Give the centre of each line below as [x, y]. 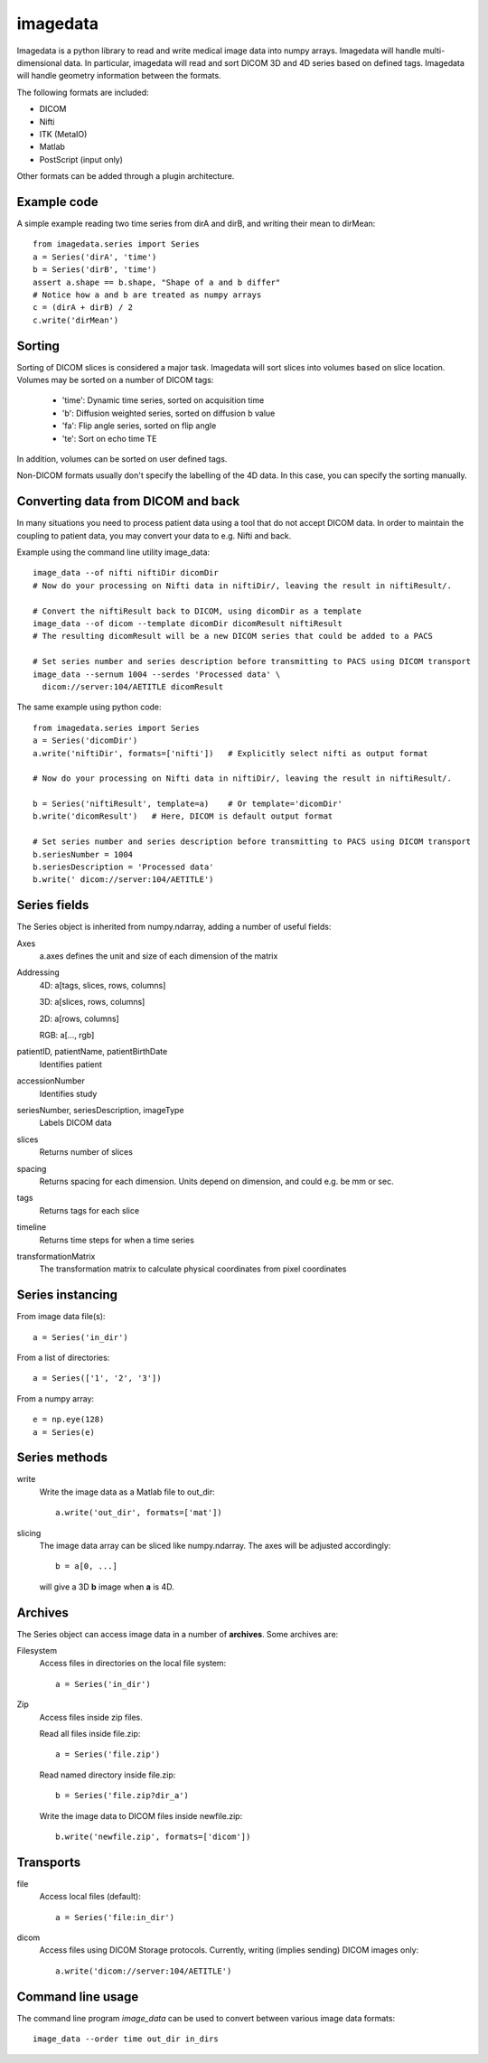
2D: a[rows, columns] [79, 1018]
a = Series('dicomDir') [85, 741]
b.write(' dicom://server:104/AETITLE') [123, 880]
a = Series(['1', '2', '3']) [97, 1378]
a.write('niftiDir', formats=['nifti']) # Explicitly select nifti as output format [230, 753]
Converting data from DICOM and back [128, 502]
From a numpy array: [56, 1398]
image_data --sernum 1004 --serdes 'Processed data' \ [157, 674]
